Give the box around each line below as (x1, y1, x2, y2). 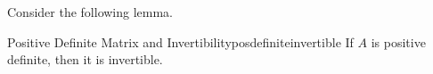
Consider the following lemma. (7, 3, 174, 21)
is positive (371, 32, 426, 51)
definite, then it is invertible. (7, 50, 163, 69)
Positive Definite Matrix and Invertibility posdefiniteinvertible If (7, 32, 354, 51)
